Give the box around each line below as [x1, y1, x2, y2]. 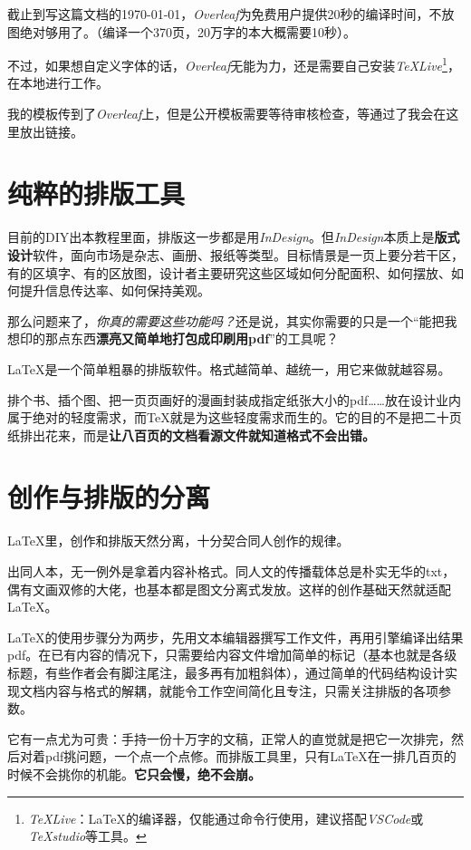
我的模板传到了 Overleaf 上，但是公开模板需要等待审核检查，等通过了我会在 [7, 104, 447, 123]
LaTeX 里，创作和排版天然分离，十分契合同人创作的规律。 [7, 531, 350, 550]
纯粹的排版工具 [7, 175, 186, 212]
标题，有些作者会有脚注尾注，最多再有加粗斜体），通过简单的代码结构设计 [7, 662, 445, 681]
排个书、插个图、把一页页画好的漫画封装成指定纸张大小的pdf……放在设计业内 [7, 390, 462, 409]
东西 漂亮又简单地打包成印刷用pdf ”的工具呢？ [70, 329, 339, 348]
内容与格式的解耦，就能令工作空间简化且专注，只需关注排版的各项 [44, 681, 438, 700]
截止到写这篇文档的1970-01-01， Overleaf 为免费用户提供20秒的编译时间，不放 [7, 5, 455, 23]
